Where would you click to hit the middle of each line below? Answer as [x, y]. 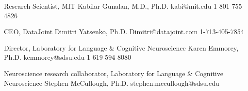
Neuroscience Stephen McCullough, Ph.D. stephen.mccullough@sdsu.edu [112, 83]
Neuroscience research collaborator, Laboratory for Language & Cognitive [114, 73]
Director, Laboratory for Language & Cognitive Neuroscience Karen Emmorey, [121, 47]
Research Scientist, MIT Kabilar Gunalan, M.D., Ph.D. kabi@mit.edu [108, 6]
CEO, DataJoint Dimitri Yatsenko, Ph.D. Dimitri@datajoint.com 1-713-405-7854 [124, 32]
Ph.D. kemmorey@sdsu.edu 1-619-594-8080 [67, 57]
